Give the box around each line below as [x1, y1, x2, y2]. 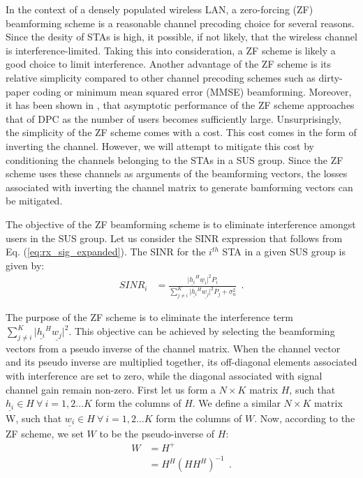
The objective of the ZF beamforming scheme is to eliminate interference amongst [6, 216, 356, 231]
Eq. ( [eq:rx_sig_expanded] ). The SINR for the [6, 244, 206, 259]
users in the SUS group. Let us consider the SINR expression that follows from [6, 230, 343, 245]
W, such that [6, 410, 62, 425]
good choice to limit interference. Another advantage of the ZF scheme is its [6, 57, 331, 71]
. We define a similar [192, 396, 281, 410]
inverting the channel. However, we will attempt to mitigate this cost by [6, 138, 314, 153]
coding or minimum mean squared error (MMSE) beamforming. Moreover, [33, 84, 352, 98]
